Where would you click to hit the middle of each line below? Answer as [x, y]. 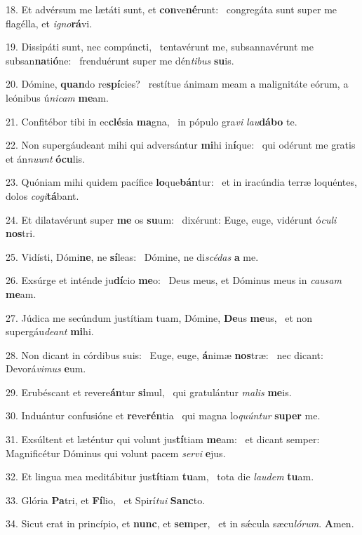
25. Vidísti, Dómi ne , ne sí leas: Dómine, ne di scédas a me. [132, 256]
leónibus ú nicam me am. [57, 97]
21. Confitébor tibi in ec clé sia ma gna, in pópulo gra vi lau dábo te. [152, 121]
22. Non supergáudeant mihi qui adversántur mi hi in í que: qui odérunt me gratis [181, 145]
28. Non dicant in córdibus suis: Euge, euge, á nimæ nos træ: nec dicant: [165, 354]
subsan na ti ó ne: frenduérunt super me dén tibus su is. [120, 60]
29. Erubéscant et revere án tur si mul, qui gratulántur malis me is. [149, 392]
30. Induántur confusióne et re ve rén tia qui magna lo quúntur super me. [163, 415]
